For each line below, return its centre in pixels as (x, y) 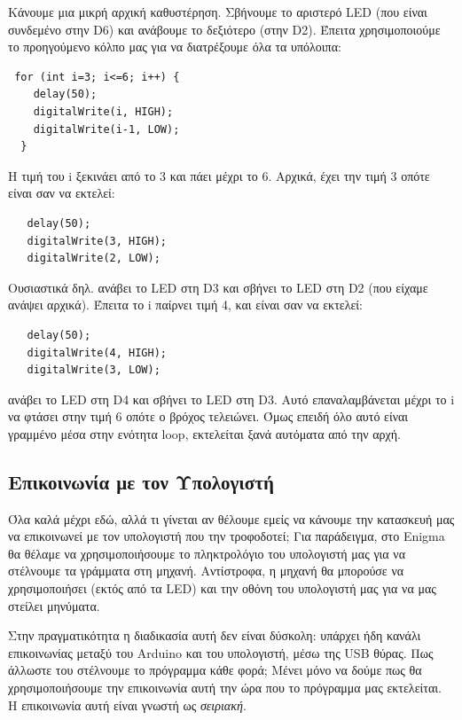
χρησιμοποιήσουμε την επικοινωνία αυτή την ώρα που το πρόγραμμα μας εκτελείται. (225, 688)
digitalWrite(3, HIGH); (97, 241)
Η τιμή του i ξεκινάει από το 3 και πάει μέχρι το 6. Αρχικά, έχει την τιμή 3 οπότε (219, 175)
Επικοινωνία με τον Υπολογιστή (141, 481)
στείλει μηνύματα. (54, 605)
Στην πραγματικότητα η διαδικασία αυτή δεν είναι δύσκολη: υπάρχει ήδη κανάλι (215, 635)
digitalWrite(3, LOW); (94, 370)
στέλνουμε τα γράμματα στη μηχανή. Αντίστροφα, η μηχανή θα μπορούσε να (206, 571)
